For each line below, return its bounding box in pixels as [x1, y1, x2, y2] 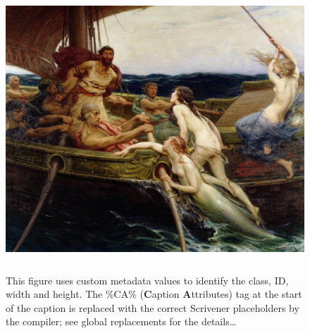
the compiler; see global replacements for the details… [6, 314, 237, 329]
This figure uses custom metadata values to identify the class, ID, [6, 272, 289, 287]
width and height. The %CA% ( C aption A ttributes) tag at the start [6, 287, 302, 301]
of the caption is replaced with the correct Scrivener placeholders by [6, 300, 299, 315]
